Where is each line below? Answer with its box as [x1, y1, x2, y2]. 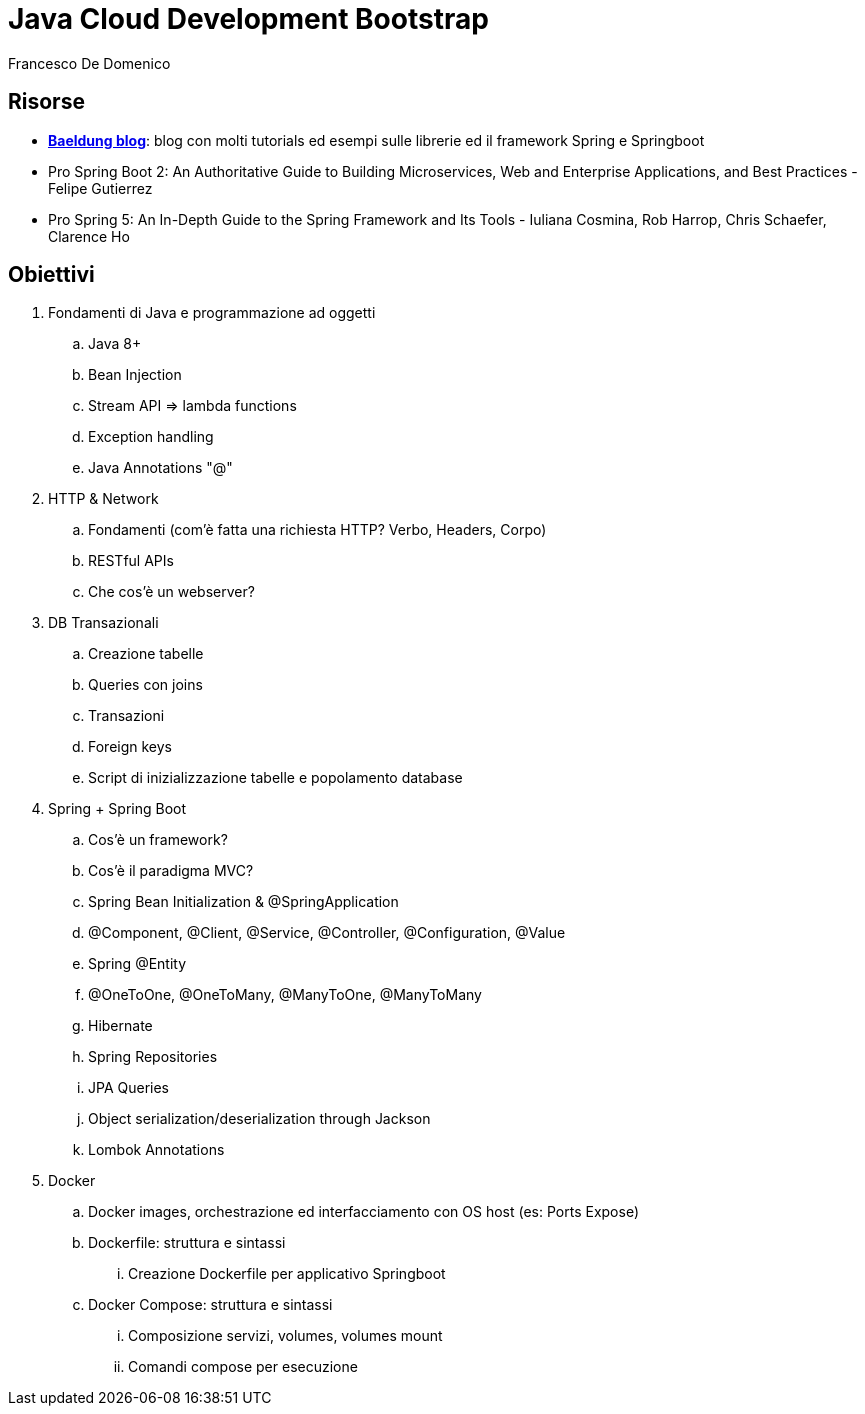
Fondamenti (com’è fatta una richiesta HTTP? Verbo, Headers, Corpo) [88, 521, 547, 539]
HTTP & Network [48, 490, 159, 508]
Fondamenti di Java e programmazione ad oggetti [48, 304, 376, 322]
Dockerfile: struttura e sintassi [88, 1234, 286, 1252]
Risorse [8, 89, 85, 115]
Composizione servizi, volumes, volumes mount [128, 1327, 443, 1345]
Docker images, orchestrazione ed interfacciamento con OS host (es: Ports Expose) [88, 1203, 640, 1221]
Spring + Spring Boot [48, 800, 187, 818]
